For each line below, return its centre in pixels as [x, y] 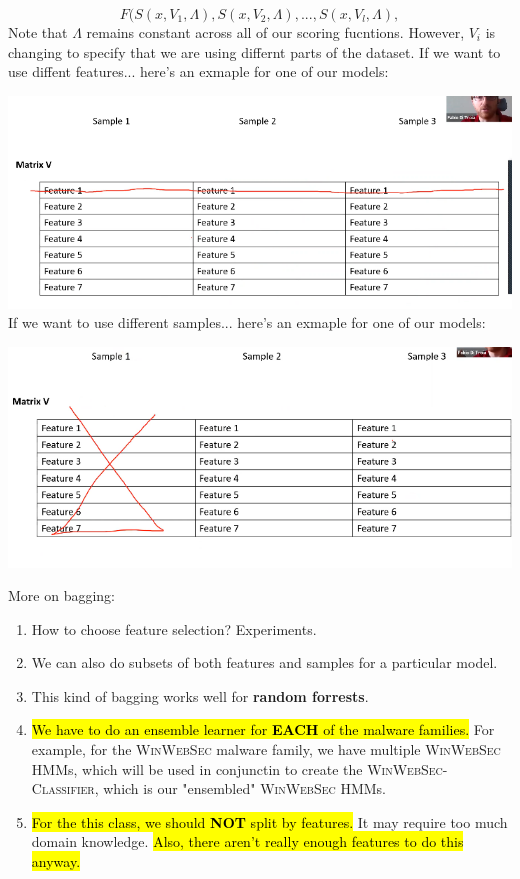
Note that [38, 32]
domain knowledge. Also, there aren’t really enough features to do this [247, 841]
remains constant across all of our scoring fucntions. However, [275, 32]
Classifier [63, 788]
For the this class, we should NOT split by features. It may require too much [269, 821]
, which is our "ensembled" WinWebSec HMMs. [240, 788]
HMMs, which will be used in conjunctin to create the [197, 768]
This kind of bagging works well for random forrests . [200, 695]
